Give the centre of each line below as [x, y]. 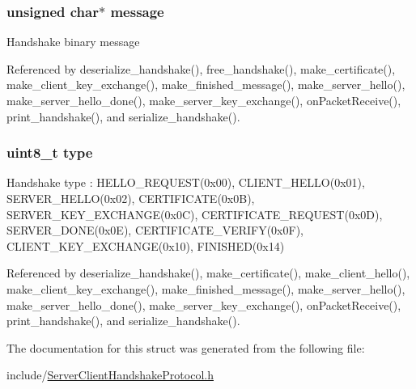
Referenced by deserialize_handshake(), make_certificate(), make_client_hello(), [208, 273]
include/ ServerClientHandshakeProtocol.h [110, 375]
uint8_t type [50, 152]
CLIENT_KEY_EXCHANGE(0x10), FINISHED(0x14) [146, 245]
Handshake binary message [73, 42]
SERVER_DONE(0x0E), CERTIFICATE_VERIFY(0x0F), [155, 230]
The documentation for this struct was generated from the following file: [186, 347]
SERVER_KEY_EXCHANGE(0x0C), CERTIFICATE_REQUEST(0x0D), [195, 214]
